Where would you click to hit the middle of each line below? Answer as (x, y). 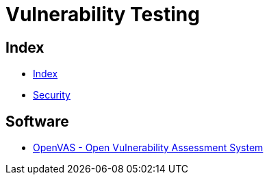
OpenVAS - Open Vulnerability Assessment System (148, 148)
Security (52, 95)
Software (37, 121)
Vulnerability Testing (103, 14)
